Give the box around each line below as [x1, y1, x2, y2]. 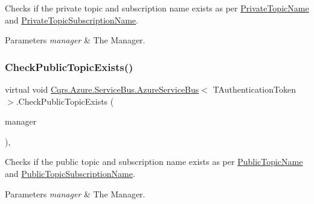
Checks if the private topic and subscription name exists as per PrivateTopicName [5, 2, 309, 14]
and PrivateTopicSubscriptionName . [5, 13, 138, 26]
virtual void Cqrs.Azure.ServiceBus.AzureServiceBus [5, 83, 199, 95]
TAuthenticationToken [213, 83, 296, 95]
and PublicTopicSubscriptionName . [5, 167, 135, 179]
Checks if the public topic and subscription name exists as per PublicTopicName [5, 155, 303, 168]
